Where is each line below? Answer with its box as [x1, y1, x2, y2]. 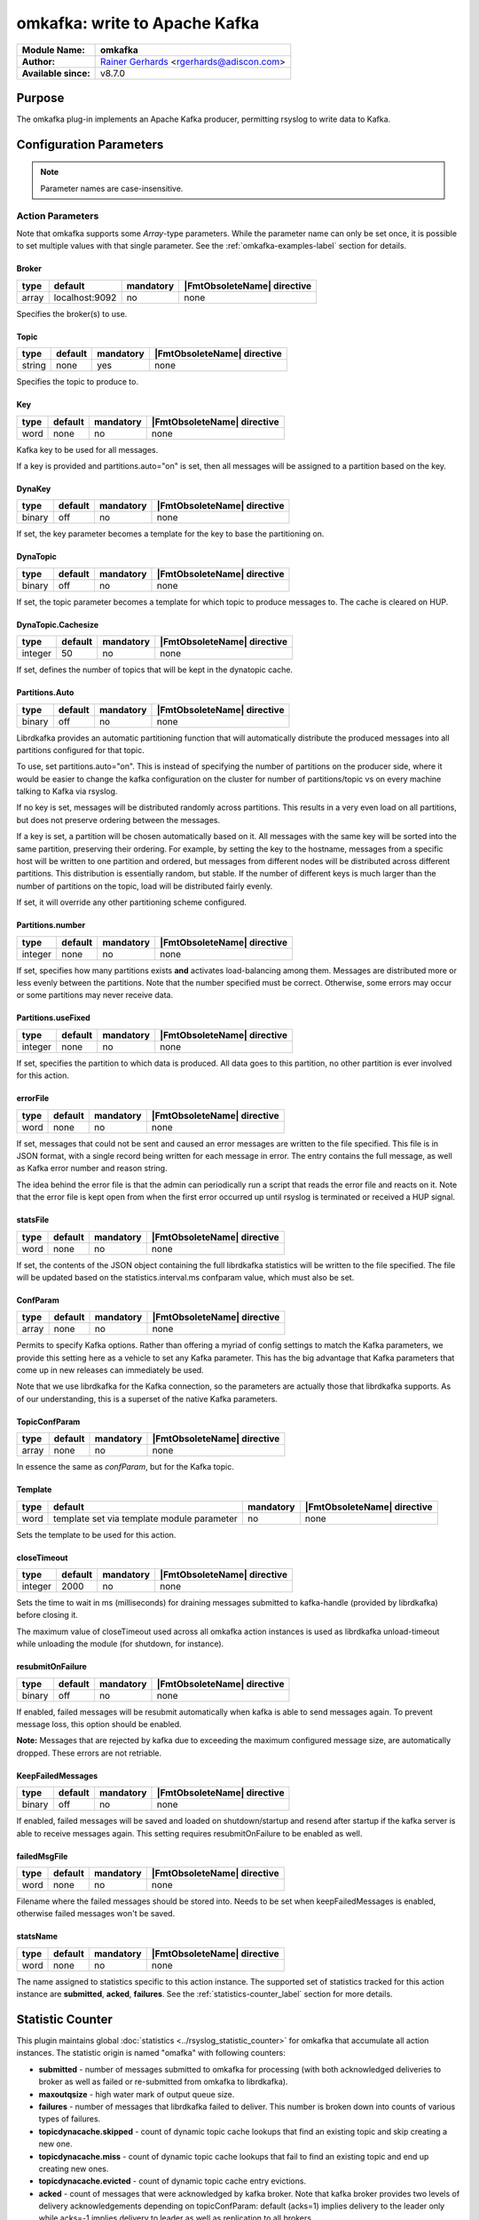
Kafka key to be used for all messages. [16, 444, 159, 455]
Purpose [16, 90, 65, 106]
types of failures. [38, 2113, 101, 2124]
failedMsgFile [16, 1851, 68, 1861]
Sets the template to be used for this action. [16, 1529, 177, 1540]
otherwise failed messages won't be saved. [16, 1908, 176, 1919]
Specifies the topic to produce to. [16, 377, 139, 387]
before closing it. [16, 1610, 79, 1621]
